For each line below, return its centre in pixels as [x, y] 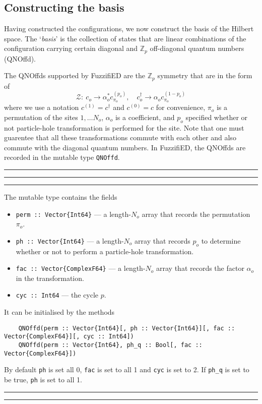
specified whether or [217, 117]
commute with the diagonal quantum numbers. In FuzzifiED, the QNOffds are [125, 147]
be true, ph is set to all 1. [43, 379]
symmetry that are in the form [205, 75]
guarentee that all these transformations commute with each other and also [120, 137]
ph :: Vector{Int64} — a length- [70, 240]
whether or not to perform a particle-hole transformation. [105, 251]
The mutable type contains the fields [61, 196]
